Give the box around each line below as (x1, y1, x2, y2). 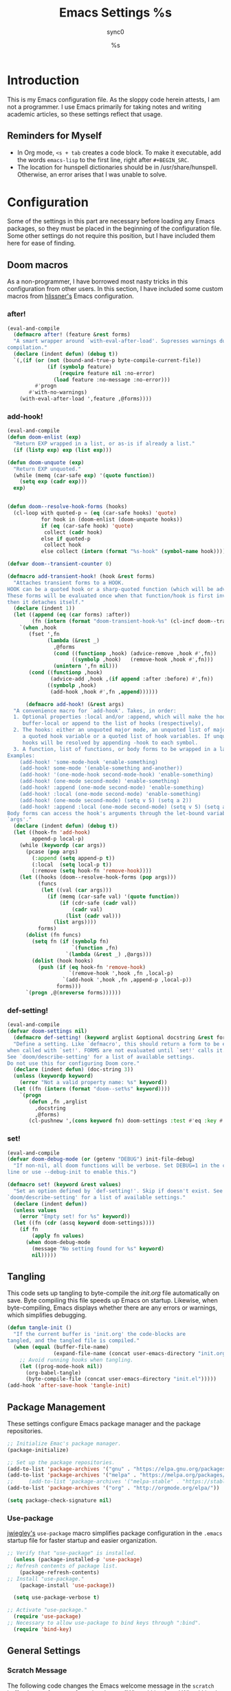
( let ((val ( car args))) (41, 887, 112, 894)
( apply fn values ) (32, 1232, 85, 1239)
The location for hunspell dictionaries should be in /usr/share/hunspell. (16, 163, 218, 171)
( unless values (13, 1207, 57, 1214)
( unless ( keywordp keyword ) (13, 1072, 94, 1080)
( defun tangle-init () (7, 1324, 72, 1332)
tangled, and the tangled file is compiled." (7, 1337, 140, 1344)
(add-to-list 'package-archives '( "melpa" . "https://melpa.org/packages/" (7, 1472, 229, 1479)
